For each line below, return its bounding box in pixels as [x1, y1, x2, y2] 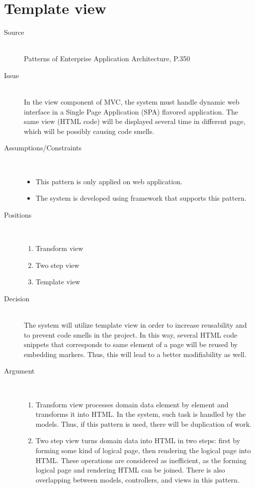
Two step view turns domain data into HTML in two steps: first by [35, 435, 241, 446]
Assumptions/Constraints [4, 142, 82, 153]
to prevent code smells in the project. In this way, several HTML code [24, 329, 238, 340]
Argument [4, 366, 35, 376]
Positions [4, 209, 32, 220]
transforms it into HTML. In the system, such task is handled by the [35, 409, 246, 419]
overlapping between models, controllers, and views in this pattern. [35, 474, 240, 485]
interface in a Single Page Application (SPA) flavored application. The [24, 106, 239, 117]
